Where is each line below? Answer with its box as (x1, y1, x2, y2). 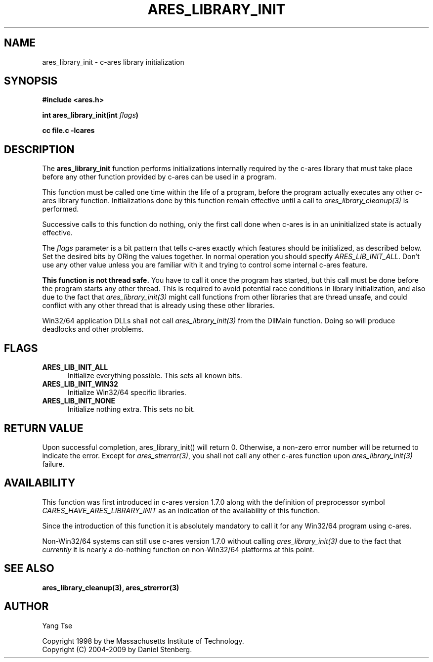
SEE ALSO (4, 562, 54, 575)
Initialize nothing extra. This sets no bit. (68, 405, 195, 414)
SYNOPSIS (4, 75, 58, 88)
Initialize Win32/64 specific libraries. (68, 388, 186, 397)
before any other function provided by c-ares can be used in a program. (42, 173, 276, 181)
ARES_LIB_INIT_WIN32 (42, 380, 118, 389)
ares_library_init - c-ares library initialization (42, 57, 184, 66)
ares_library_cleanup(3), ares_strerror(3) (42, 583, 179, 592)
